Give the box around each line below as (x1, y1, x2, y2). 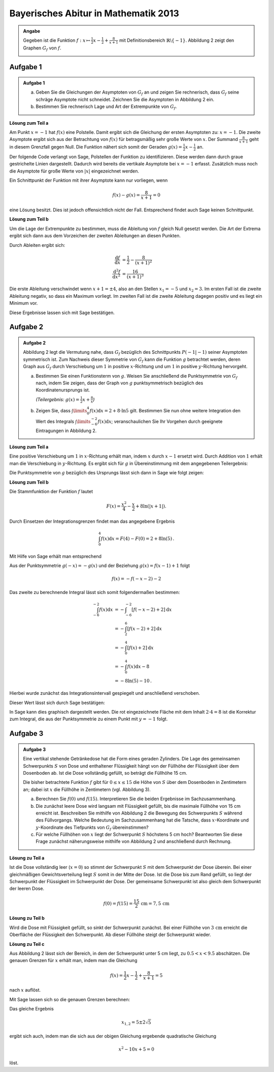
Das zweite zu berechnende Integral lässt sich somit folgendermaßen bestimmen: (9, 589, 180, 595)
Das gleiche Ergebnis (9, 1006, 54, 1012)
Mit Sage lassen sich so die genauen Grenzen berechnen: (9, 996, 130, 1002)
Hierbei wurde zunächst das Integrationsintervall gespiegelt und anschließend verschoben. (9, 690, 200, 696)
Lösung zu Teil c (9, 941, 45, 947)
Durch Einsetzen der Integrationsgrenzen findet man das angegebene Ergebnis (9, 518, 175, 524)
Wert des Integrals (36, 418, 75, 425)
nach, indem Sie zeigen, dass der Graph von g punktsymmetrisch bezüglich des (36, 380, 203, 386)
